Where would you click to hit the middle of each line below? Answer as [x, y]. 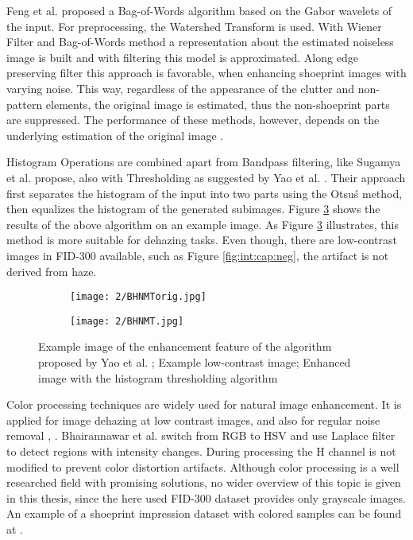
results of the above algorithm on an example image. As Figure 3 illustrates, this [203, 224]
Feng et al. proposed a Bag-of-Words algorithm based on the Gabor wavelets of [199, 10]
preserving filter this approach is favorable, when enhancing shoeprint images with [206, 73]
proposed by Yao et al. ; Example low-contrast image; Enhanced [195, 362]
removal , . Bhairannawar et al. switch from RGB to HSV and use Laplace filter [201, 435]
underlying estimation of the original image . [115, 135]
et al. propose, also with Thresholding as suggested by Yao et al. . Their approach [206, 177]
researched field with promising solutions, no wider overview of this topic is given [204, 482]
